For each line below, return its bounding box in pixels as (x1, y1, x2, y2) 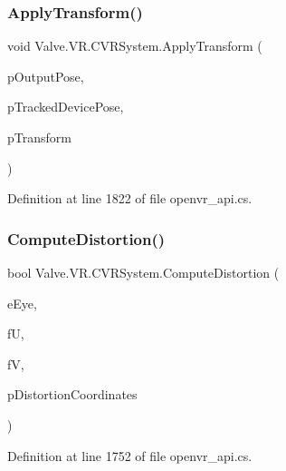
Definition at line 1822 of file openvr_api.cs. (7, 189, 253, 208)
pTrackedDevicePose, (7, 97, 124, 116)
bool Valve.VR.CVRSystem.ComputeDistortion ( (7, 263, 280, 281)
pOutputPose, (7, 66, 84, 85)
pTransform (7, 128, 71, 146)
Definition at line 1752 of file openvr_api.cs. (7, 446, 253, 465)
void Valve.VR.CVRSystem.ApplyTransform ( (7, 36, 262, 55)
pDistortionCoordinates (7, 385, 138, 404)
